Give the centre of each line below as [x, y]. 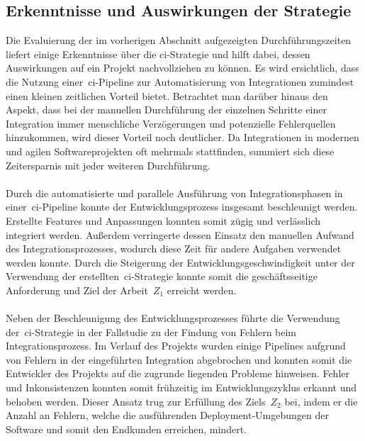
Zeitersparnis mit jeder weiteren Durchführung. [108, 165]
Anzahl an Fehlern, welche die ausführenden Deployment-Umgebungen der [167, 415]
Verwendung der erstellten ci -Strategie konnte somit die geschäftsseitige [162, 276]
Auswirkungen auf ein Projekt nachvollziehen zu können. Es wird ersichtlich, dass [182, 68]
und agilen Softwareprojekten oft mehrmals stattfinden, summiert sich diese [170, 151]
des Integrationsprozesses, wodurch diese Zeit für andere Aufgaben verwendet [174, 249]
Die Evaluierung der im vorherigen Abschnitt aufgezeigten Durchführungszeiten [179, 40]
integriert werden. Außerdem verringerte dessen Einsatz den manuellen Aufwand [180, 234]
